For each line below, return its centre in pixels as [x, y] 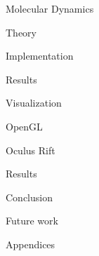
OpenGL [24, 126]
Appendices [31, 244]
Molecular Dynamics [50, 8]
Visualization [34, 103]
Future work [32, 221]
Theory [21, 32]
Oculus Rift [31, 150]
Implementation [40, 56]
